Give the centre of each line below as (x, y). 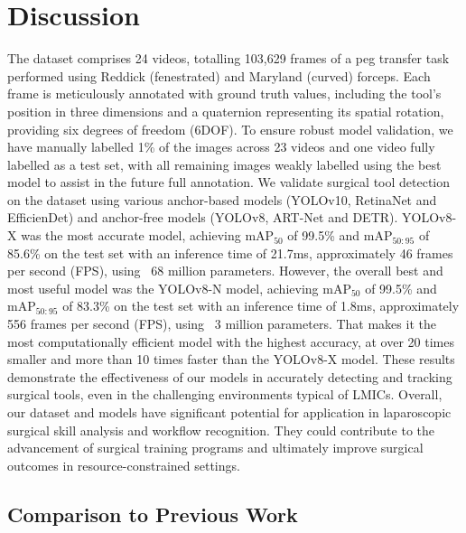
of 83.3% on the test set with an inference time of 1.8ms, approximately (261, 306)
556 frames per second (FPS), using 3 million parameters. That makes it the (222, 324)
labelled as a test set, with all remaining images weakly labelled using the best (224, 164)
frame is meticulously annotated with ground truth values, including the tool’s (224, 94)
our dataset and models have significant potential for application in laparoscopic (229, 412)
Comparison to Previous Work (153, 514)
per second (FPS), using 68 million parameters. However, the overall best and (225, 271)
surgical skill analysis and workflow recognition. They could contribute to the (221, 430)
